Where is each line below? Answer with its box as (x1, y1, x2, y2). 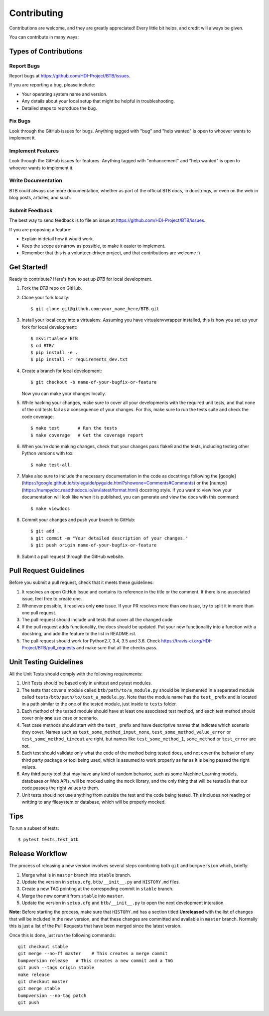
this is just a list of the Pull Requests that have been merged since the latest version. (9, 923, 182, 929)
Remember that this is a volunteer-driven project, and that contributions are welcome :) (21, 250, 200, 256)
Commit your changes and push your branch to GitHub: (21, 517, 135, 523)
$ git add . (30, 528, 60, 534)
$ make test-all (30, 462, 70, 468)
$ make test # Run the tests (30, 425, 118, 431)
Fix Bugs (9, 117, 31, 124)
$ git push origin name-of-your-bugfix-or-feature (30, 542, 157, 548)
